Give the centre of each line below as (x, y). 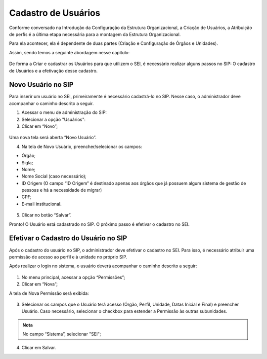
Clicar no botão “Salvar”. (46, 215)
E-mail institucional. (42, 204)
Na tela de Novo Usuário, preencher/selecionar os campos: (82, 146)
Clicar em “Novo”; (40, 126)
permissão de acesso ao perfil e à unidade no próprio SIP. (68, 257)
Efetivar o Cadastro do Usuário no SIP (68, 238)
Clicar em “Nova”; (40, 284)
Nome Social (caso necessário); (54, 176)
